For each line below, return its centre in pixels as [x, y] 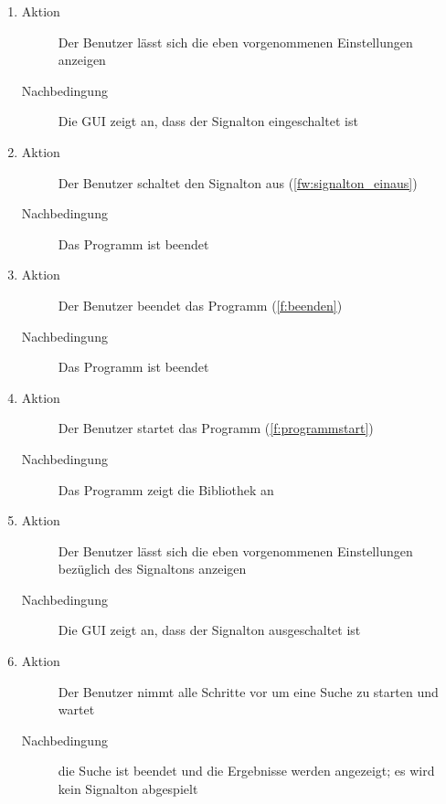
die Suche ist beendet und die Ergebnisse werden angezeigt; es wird [246, 771]
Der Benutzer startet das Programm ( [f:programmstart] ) [216, 428]
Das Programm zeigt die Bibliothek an [166, 489]
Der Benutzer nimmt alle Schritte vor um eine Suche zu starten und [248, 691]
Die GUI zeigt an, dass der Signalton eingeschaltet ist [208, 121]
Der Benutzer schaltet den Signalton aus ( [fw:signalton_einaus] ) [238, 182]
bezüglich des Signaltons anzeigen [152, 569]
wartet [76, 709]
